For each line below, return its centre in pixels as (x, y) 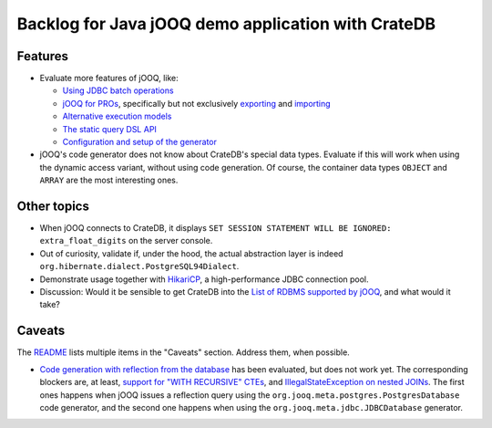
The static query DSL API (109, 129)
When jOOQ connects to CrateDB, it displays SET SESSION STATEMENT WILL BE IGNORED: (215, 228)
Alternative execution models (117, 116)
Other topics (53, 206)
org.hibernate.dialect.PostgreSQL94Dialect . (139, 266)
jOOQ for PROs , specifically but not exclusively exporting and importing (197, 103)
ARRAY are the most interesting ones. (109, 180)
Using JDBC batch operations (118, 90)
